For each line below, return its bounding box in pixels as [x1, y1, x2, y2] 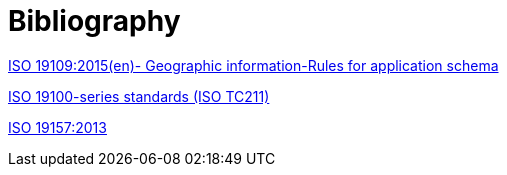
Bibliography [8, 4, 181, 38]
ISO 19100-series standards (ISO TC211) [8, 87, 270, 105]
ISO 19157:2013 [8, 118, 107, 136]
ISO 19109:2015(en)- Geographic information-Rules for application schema [8, 56, 499, 74]
